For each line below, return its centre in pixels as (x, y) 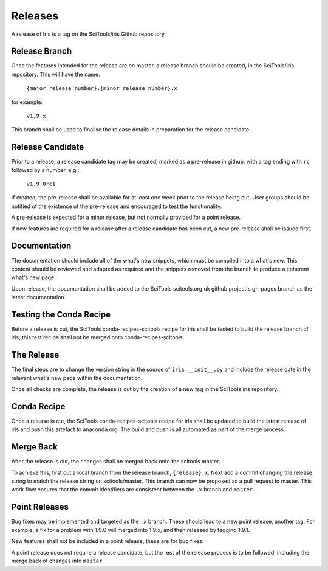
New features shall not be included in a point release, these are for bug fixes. (108, 541)
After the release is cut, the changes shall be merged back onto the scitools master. (116, 462)
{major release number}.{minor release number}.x (102, 88)
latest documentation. (39, 297)
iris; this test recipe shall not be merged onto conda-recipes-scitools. (98, 337)
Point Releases (40, 507)
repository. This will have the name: (56, 74)
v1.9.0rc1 (41, 184)
